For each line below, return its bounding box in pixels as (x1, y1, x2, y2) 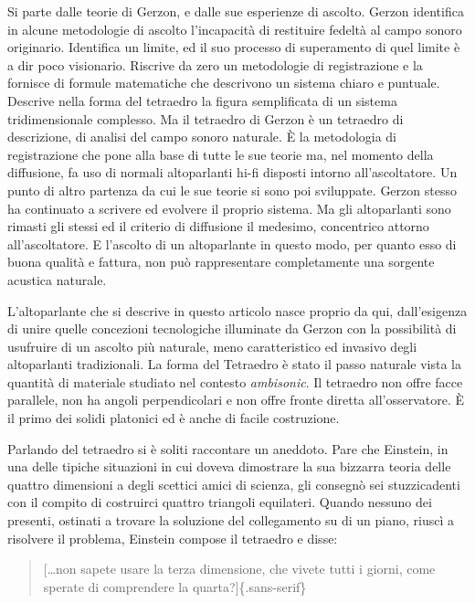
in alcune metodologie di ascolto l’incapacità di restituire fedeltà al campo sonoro (7, 19, 462, 38)
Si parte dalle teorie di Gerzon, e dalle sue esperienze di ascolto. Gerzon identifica (7, 2, 464, 20)
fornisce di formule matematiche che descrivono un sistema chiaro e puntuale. (7, 73, 440, 92)
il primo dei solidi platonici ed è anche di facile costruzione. (7, 408, 340, 428)
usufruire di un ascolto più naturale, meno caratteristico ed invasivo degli (7, 336, 417, 355)
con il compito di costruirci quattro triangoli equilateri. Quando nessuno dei (7, 492, 432, 512)
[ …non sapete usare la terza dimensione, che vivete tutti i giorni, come (43, 559, 436, 578)
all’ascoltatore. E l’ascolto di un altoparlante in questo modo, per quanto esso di (7, 234, 457, 253)
